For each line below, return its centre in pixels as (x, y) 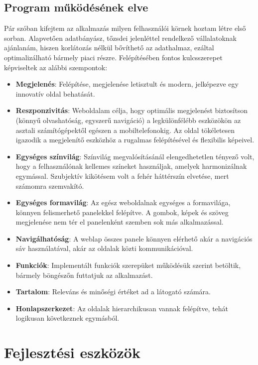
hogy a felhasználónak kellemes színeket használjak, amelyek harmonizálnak (131, 166)
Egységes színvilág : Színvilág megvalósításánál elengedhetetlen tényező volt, (135, 156)
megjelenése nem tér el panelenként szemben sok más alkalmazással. (120, 222)
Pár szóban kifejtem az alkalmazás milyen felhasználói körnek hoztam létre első (125, 28)
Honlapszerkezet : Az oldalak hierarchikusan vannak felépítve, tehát (122, 308)
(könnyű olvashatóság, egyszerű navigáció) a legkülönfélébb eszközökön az (128, 120)
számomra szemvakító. (50, 185)
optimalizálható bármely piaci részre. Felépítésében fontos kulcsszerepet (113, 57)
